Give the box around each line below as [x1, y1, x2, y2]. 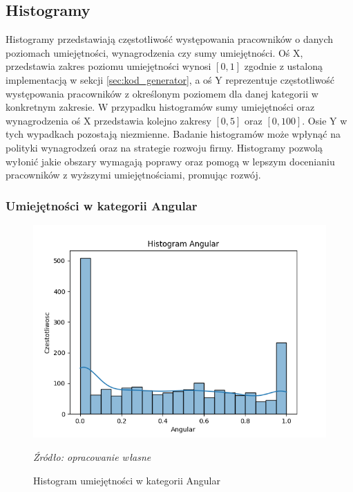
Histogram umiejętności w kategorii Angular [33, 473, 220, 487]
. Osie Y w [302, 113, 347, 127]
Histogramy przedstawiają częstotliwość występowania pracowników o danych [6, 32, 334, 46]
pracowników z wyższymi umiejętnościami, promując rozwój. [6, 167, 261, 182]
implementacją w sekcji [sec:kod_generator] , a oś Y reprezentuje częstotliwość [6, 72, 335, 86]
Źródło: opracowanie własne [33, 449, 151, 464]
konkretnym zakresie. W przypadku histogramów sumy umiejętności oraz [6, 100, 315, 114]
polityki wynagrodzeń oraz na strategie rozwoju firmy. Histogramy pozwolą [6, 140, 323, 154]
